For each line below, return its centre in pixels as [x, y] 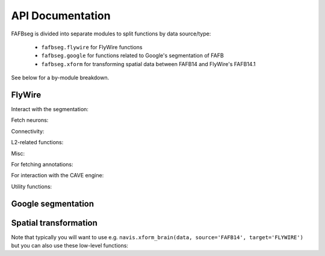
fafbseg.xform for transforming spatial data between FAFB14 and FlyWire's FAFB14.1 [148, 64]
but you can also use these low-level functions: [70, 246]
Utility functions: [32, 186]
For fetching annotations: [42, 164]
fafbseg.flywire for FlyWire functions [92, 47]
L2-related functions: [37, 142]
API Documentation [61, 16]
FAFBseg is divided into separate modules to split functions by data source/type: [111, 34]
